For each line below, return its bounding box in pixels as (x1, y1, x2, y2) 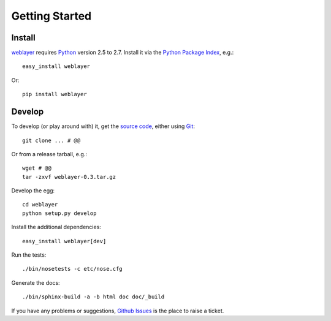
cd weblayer (22, 201, 58, 208)
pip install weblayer (22, 91, 87, 98)
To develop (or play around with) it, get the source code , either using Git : (11, 123, 196, 130)
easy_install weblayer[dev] (22, 238, 107, 244)
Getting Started (11, 9, 92, 23)
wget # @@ (22, 165, 51, 172)
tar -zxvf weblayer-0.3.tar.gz (22, 173, 116, 180)
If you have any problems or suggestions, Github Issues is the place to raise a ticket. (11, 307, 224, 314)
